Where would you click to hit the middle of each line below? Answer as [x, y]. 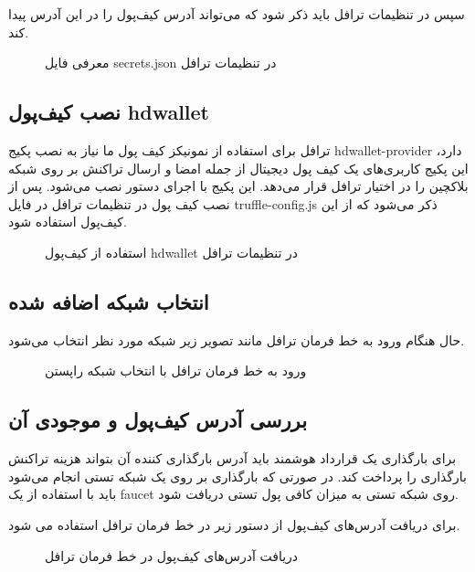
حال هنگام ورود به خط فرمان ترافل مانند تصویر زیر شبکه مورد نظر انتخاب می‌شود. [237, 339]
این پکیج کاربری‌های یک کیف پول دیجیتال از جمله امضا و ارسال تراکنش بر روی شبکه [238, 168]
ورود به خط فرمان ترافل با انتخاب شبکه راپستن [176, 371]
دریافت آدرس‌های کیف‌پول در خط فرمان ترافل [172, 555]
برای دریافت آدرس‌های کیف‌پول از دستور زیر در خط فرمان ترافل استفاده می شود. [234, 524]
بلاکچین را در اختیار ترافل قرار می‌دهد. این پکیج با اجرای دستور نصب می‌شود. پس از [238, 186]
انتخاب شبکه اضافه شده [109, 301]
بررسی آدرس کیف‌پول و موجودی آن [158, 420]
